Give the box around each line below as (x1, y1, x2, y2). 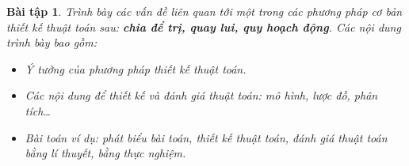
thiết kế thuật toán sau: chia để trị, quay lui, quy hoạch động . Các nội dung (6, 18, 401, 35)
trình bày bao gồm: (6, 34, 97, 51)
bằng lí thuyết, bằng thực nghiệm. (25, 145, 186, 161)
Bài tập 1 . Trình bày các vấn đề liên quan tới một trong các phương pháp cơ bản (6, 3, 403, 19)
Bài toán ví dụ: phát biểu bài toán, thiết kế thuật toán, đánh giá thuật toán (25, 129, 388, 145)
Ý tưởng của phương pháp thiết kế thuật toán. (25, 60, 247, 77)
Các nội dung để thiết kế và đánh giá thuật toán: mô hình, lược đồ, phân (25, 87, 378, 104)
